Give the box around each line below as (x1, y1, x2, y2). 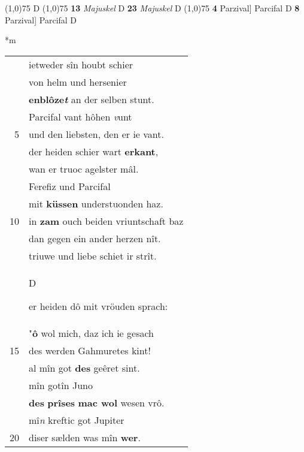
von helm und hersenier (29, 74, 127, 89)
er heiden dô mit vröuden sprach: (29, 299, 168, 313)
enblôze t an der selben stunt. (29, 92, 154, 106)
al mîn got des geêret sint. (29, 360, 140, 375)
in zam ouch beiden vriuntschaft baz (29, 213, 184, 228)
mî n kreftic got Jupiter (29, 412, 124, 427)
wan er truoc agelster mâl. (29, 161, 139, 176)
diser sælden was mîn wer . (29, 430, 141, 444)
